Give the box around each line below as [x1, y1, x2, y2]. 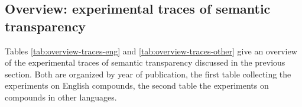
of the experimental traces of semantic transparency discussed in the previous [5, 56, 285, 69]
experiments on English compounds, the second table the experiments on [5, 79, 269, 92]
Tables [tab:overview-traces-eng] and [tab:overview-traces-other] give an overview [5, 44, 297, 57]
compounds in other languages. [5, 90, 117, 103]
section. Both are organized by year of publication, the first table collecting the [5, 67, 291, 80]
